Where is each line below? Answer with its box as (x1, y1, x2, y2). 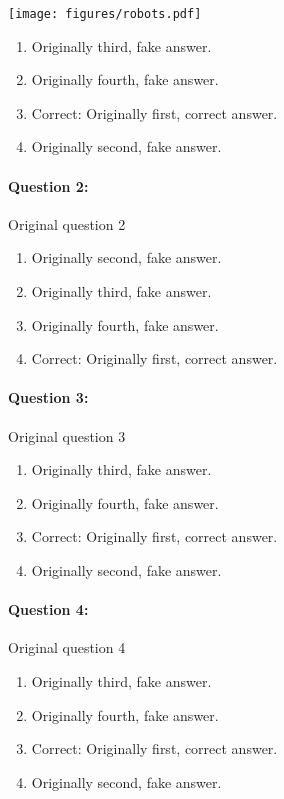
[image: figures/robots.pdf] (8, 7, 202, 21)
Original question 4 (8, 637, 126, 658)
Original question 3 (8, 425, 126, 446)
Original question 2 (8, 213, 126, 234)
